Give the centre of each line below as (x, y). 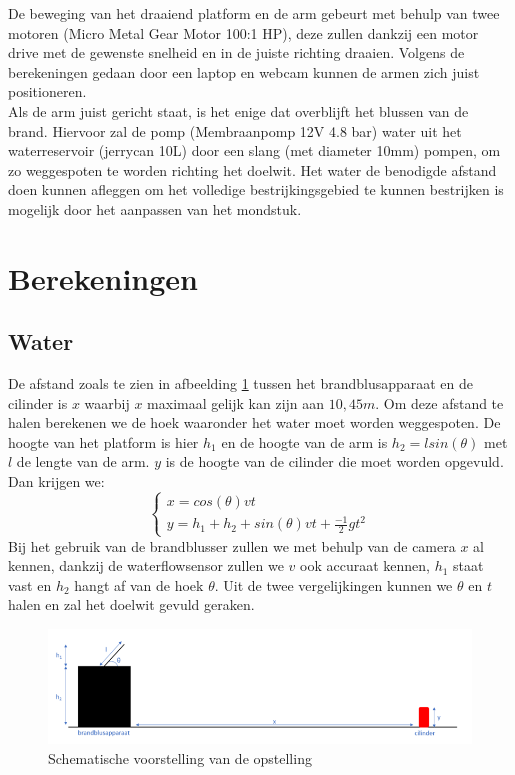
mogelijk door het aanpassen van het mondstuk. (155, 208)
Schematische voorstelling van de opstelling (180, 757)
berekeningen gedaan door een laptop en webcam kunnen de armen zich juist (244, 71)
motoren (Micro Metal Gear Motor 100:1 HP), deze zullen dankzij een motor (243, 32)
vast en (30, 584)
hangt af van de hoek (139, 584)
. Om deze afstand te (439, 402)
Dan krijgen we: (56, 481)
